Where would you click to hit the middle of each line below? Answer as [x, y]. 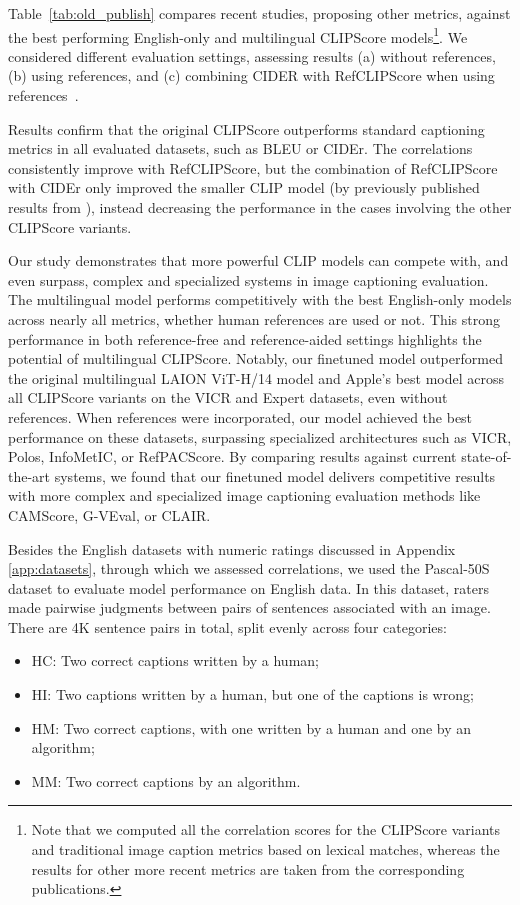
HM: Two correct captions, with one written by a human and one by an [251, 727]
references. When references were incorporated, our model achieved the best [240, 416]
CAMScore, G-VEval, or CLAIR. [109, 514]
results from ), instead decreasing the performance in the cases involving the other [260, 207]
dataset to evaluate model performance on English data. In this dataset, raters [249, 587]
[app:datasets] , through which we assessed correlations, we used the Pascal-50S [249, 568]
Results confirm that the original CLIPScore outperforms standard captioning [246, 128]
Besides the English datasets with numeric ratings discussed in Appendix [232, 548]
